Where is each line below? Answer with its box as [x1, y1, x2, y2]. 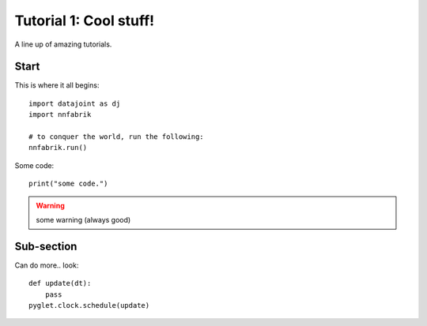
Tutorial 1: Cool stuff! [14, 12, 155, 29]
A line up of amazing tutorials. [14, 39, 112, 49]
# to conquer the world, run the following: [28, 133, 205, 141]
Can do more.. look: [14, 260, 79, 270]
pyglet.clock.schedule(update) [28, 301, 150, 310]
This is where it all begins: [14, 81, 100, 90]
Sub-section [14, 239, 77, 253]
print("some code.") [28, 179, 108, 189]
